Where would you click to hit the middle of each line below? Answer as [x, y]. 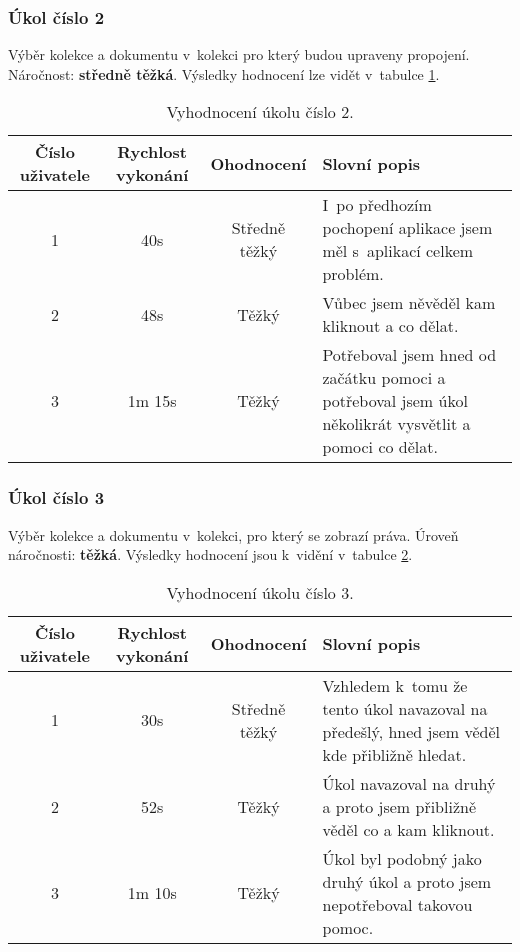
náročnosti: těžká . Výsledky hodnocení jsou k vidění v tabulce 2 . [210, 554]
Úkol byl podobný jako [402, 858]
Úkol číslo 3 [56, 497]
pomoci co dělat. [380, 447]
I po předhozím [377, 205]
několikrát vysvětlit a [396, 424]
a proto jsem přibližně [399, 806]
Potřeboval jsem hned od [409, 355]
